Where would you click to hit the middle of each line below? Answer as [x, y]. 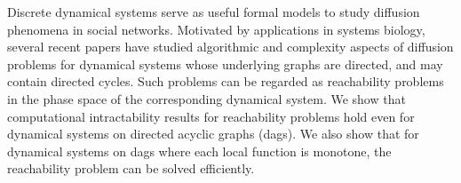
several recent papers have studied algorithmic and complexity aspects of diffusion [230, 47]
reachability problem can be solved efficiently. [131, 168]
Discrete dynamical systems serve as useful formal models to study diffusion [214, 12]
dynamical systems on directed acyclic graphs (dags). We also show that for [213, 134]
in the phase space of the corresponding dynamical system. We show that [207, 98]
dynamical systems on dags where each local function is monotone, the [199, 151]
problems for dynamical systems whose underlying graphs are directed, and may [225, 64]
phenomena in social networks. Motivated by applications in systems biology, [216, 29]
